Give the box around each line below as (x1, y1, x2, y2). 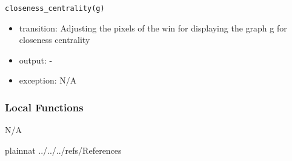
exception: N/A (19, 74, 77, 87)
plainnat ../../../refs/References (5, 143, 122, 156)
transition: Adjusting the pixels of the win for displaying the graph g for (19, 21, 287, 34)
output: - (19, 53, 53, 66)
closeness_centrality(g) (5, 4, 105, 13)
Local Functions (5, 99, 84, 114)
